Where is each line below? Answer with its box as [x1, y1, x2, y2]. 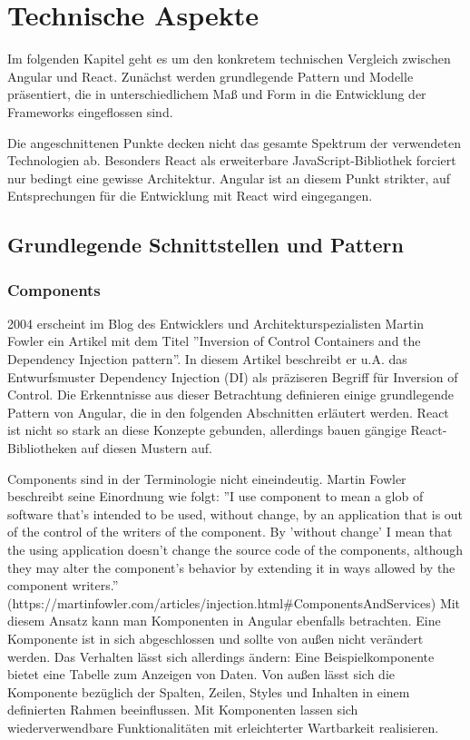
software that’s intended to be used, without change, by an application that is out [7, 504, 464, 523]
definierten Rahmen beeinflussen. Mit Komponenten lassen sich [7, 700, 358, 719]
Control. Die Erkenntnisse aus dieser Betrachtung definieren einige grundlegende [7, 385, 454, 404]
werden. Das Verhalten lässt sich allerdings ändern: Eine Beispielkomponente [7, 646, 435, 666]
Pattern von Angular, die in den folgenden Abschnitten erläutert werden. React [7, 402, 449, 421]
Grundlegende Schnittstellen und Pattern [7, 231, 404, 259]
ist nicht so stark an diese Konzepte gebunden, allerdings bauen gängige [7, 420, 406, 439]
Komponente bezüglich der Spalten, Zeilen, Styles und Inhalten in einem [7, 682, 410, 701]
